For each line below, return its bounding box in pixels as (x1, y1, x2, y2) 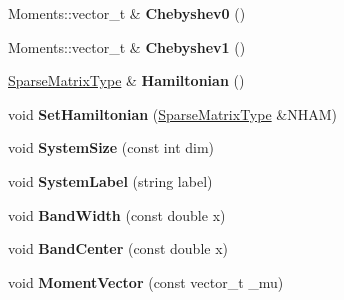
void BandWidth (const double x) (8, 204, 226, 225)
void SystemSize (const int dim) (8, 137, 215, 158)
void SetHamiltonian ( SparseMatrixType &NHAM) (8, 103, 337, 124)
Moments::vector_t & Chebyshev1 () (8, 36, 246, 57)
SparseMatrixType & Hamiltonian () (8, 70, 245, 91)
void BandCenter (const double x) (8, 238, 228, 259)
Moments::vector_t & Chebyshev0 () (8, 3, 246, 23)
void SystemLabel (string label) (8, 170, 213, 191)
